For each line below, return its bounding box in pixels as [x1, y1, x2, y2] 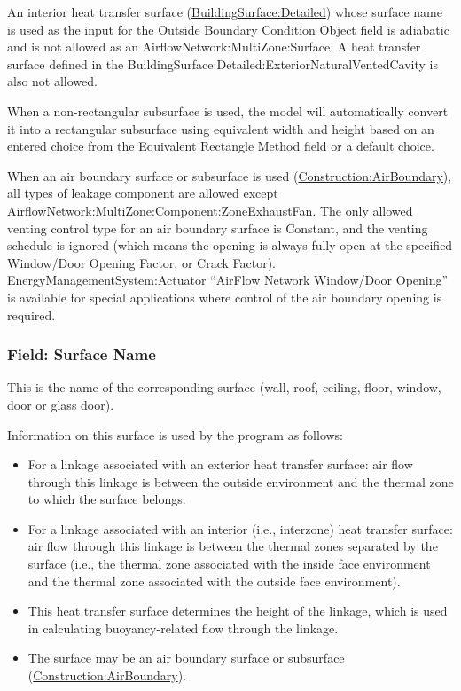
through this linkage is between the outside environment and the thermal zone [27, 472, 454, 491]
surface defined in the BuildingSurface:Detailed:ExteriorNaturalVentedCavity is [7, 54, 438, 73]
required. [7, 305, 56, 324]
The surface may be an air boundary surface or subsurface [27, 648, 345, 667]
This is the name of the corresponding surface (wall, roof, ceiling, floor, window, [7, 378, 441, 397]
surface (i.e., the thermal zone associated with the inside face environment [27, 554, 431, 573]
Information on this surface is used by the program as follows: [7, 425, 344, 444]
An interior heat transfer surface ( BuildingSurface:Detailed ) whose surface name [7, 3, 443, 20]
